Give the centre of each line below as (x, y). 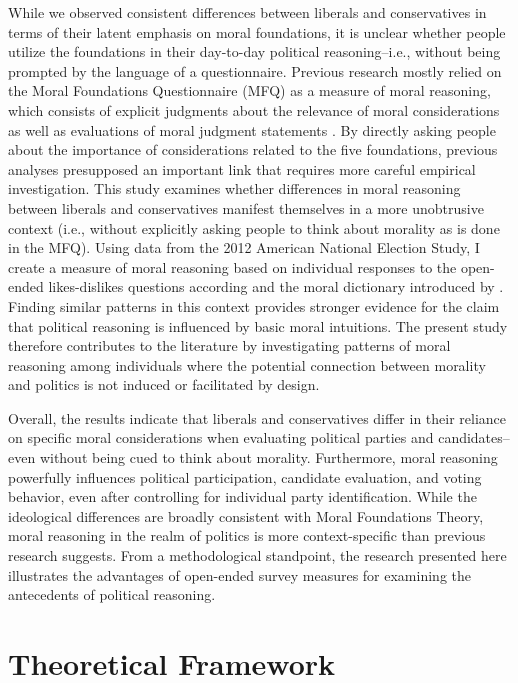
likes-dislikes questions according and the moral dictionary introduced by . (276, 286)
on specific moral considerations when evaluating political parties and (221, 437)
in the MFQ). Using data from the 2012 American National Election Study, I (244, 247)
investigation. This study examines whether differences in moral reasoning (234, 188)
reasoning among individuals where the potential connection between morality (247, 364)
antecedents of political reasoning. (112, 594)
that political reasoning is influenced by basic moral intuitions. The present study (258, 325)
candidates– (474, 437)
